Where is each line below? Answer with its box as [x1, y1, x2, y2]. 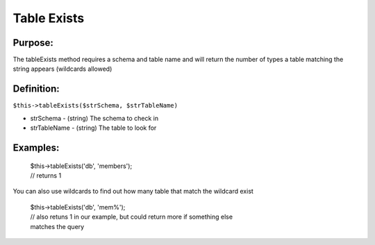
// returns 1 [30, 171, 62, 180]
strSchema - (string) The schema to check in [30, 114, 159, 122]
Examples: [12, 142, 60, 153]
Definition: [12, 83, 60, 95]
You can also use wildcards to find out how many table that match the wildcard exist [12, 187, 253, 196]
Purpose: [12, 37, 53, 49]
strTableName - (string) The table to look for [30, 124, 157, 132]
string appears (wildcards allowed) [12, 65, 112, 73]
